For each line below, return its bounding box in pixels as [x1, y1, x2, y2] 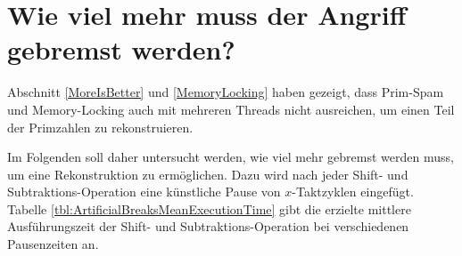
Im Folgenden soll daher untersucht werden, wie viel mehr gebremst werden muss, [7, 148, 454, 166]
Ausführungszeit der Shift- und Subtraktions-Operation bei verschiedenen [7, 217, 409, 236]
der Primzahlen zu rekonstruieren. [7, 117, 194, 136]
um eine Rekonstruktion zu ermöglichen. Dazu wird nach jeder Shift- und [7, 164, 408, 183]
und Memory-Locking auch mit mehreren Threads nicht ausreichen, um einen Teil [7, 100, 455, 118]
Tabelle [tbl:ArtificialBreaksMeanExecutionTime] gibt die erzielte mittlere [7, 199, 411, 218]
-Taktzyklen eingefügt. [292, 182, 414, 201]
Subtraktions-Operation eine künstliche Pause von [7, 182, 281, 201]
